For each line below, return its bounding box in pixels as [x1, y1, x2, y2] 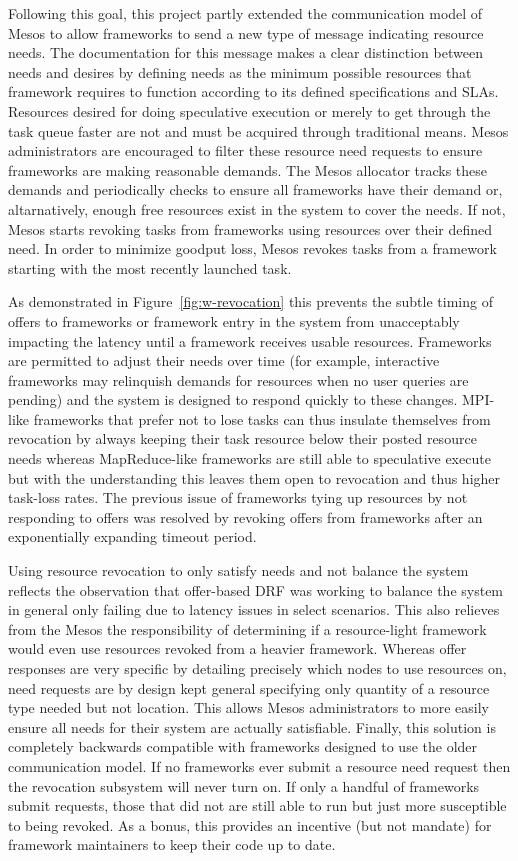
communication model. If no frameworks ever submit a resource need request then [8, 755, 511, 776]
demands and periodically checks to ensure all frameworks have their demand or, [8, 179, 503, 200]
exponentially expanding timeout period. [8, 526, 257, 547]
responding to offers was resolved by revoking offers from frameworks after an [8, 506, 483, 527]
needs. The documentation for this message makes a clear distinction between [8, 42, 483, 63]
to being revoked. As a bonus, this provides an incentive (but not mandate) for [8, 814, 492, 835]
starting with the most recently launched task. [8, 257, 292, 278]
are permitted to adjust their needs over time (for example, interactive [8, 350, 440, 371]
